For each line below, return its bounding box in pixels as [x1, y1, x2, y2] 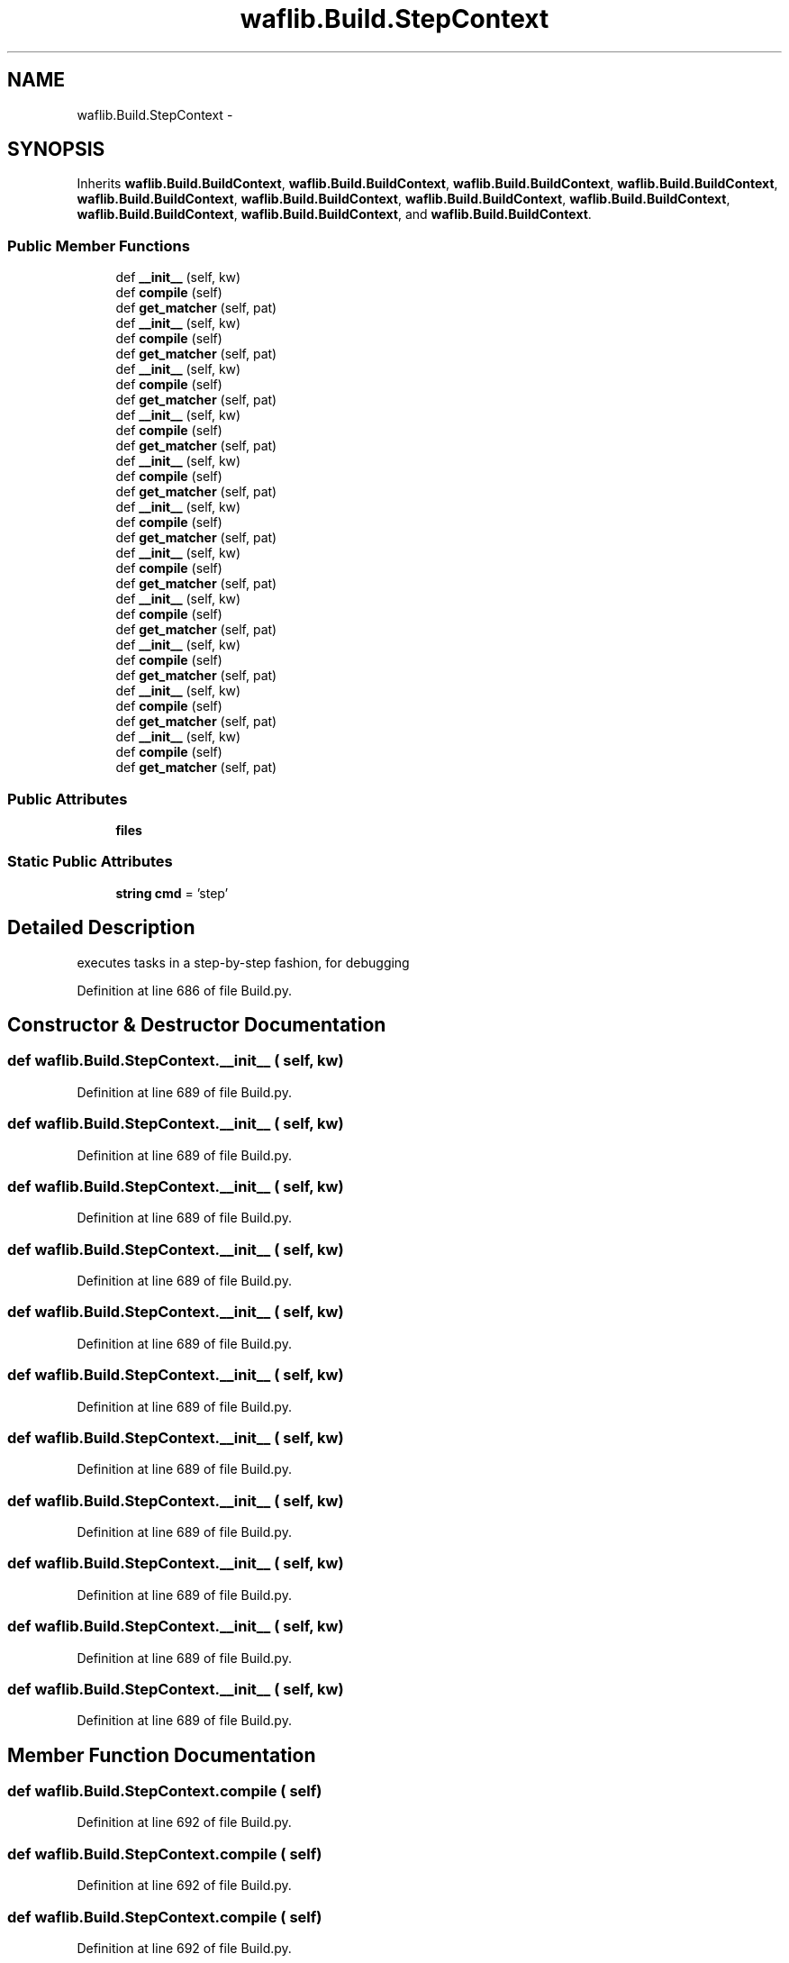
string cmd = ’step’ [115, 885, 229, 901]
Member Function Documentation [7, 1743, 316, 1767]
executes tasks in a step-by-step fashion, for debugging [77, 954, 410, 970]
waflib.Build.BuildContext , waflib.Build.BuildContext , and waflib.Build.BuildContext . [77, 206, 592, 223]
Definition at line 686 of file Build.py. [77, 982, 292, 998]
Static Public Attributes [7, 852, 173, 871]
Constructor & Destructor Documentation [7, 1013, 386, 1036]
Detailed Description [7, 916, 195, 940]
